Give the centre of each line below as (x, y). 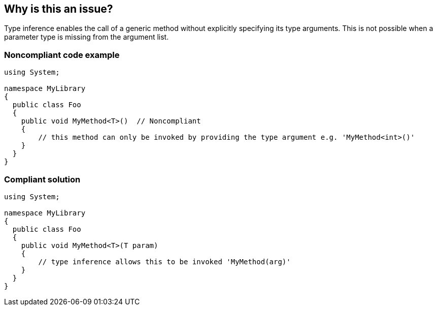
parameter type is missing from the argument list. (87, 37)
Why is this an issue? (59, 9)
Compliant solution (42, 179)
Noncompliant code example (62, 55)
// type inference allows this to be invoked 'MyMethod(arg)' (164, 261)
